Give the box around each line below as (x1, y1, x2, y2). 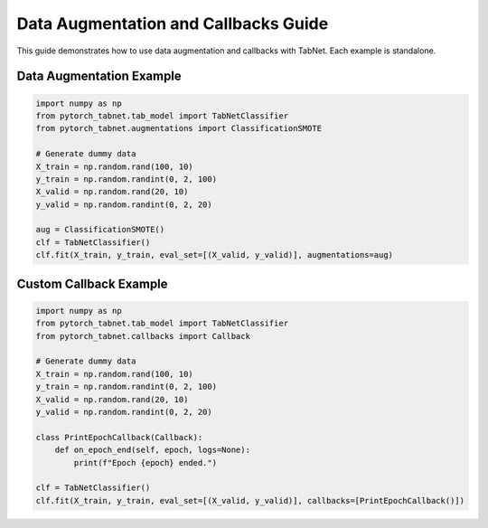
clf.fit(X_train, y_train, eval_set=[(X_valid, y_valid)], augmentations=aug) (35, 250, 393, 260)
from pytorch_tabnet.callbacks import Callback (35, 331, 250, 341)
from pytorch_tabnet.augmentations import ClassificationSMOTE (35, 123, 323, 134)
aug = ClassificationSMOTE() (35, 224, 165, 235)
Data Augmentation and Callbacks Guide (16, 14, 329, 33)
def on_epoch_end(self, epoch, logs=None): (54, 445, 250, 456)
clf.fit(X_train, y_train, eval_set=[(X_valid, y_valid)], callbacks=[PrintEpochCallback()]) (35, 495, 465, 505)
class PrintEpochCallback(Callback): (35, 432, 203, 442)
